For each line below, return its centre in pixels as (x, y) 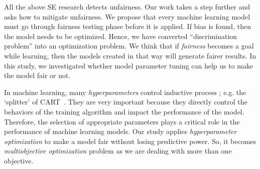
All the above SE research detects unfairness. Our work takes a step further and (127, 6)
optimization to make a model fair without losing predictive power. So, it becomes (130, 141)
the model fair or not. (37, 75)
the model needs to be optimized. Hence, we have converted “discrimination (121, 36)
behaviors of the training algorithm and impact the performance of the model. (124, 111)
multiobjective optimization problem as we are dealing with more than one (118, 151)
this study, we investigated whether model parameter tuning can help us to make (129, 65)
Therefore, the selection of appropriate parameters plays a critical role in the (122, 121)
